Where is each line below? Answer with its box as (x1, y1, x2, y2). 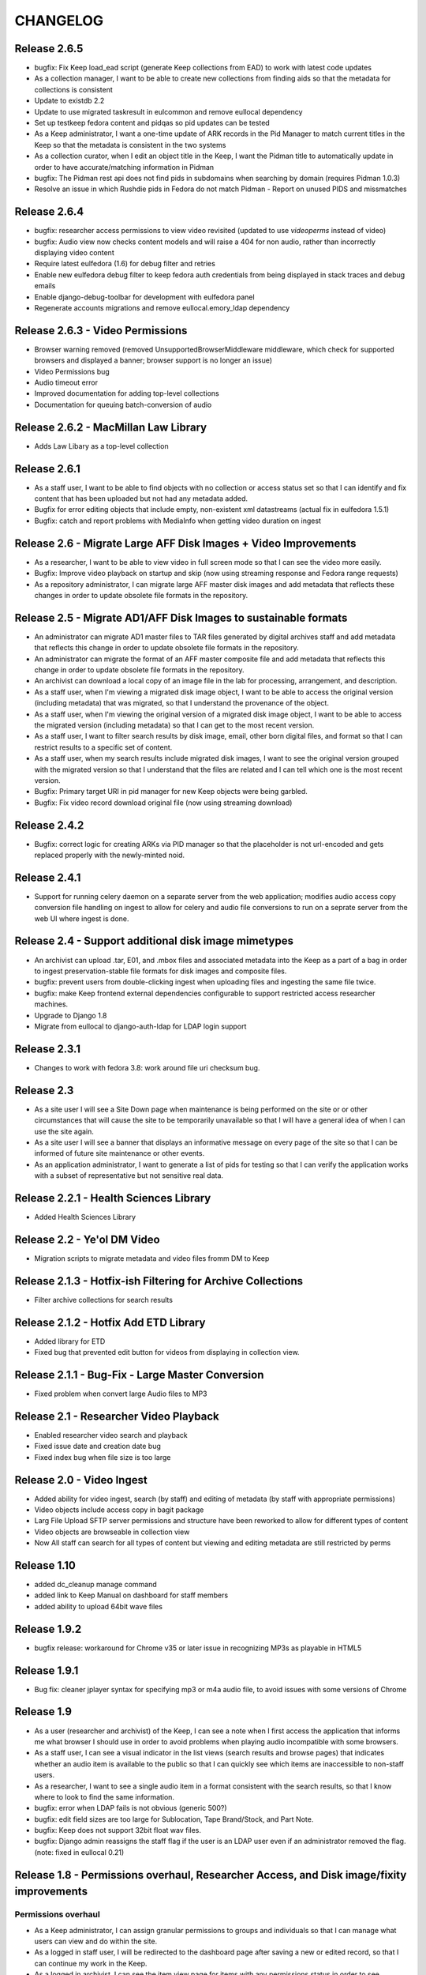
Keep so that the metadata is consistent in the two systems (34, 140, 226, 149)
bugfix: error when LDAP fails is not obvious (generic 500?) (34, 1804, 227, 1813)
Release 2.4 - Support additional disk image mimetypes (14, 935, 293, 948)
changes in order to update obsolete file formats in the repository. (34, 590, 248, 600)
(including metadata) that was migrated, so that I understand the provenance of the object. (34, 698, 329, 708)
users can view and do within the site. (34, 1936, 158, 1946)
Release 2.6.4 (14, 205, 84, 219)
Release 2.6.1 (14, 462, 80, 476)
